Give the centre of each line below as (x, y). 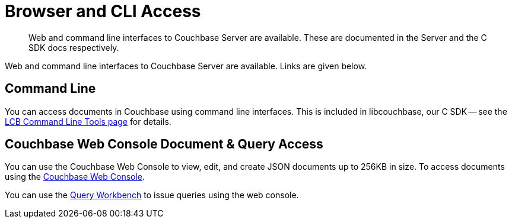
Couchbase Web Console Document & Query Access (164, 144)
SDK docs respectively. (74, 47)
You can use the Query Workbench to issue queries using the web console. (152, 195)
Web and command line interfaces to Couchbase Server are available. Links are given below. (186, 66)
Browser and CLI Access (103, 11)
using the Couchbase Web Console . (75, 177)
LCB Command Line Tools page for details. (88, 121)
